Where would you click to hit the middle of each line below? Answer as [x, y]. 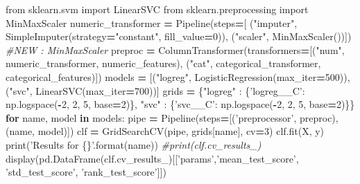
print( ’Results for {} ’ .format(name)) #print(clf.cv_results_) [134, 144]
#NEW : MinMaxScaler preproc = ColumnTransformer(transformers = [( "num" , [175, 49]
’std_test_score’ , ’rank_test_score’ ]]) [86, 172]
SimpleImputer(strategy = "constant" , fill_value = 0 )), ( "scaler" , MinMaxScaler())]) [179, 36]
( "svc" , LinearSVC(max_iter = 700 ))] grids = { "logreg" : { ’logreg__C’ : [155, 90]
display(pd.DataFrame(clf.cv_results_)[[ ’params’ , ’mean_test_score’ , [152, 158]
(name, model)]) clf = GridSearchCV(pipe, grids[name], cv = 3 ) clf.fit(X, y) [165, 131]
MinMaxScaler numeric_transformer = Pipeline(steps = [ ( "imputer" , [152, 22]
